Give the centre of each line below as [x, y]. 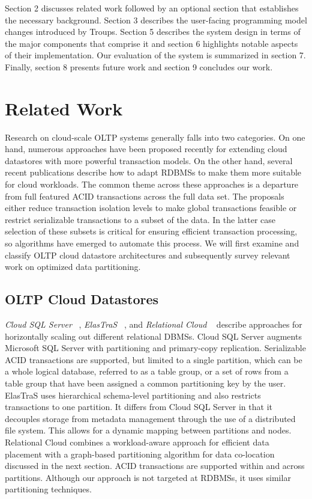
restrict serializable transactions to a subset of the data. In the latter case [140, 219]
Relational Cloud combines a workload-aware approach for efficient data [137, 442]
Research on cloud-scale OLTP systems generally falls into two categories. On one [155, 137]
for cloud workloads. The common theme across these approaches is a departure [152, 184]
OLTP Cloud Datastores [82, 299]
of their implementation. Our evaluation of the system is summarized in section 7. [155, 55]
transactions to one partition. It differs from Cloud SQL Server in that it [139, 407]
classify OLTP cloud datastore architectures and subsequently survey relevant [148, 255]
